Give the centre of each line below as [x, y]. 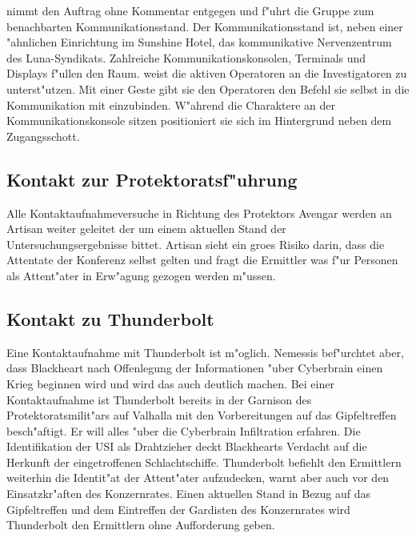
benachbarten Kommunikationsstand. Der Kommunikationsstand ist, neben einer [205, 26]
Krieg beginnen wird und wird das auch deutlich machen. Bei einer [170, 383]
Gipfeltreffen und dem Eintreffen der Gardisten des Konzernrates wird [178, 509]
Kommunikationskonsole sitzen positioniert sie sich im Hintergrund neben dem [199, 120]
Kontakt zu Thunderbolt [110, 318]
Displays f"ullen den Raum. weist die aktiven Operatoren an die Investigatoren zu [207, 73]
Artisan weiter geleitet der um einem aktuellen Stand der [146, 229]
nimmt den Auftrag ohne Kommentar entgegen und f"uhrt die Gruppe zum [190, 10]
